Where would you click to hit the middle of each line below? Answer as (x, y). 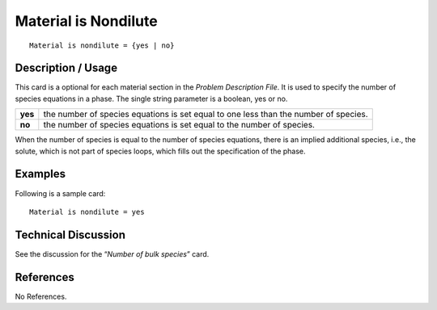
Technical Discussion (70, 235)
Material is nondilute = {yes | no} (102, 45)
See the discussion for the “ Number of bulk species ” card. (112, 253)
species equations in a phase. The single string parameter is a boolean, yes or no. (151, 98)
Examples (40, 174)
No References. (41, 296)
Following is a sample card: (60, 193)
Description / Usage (66, 68)
